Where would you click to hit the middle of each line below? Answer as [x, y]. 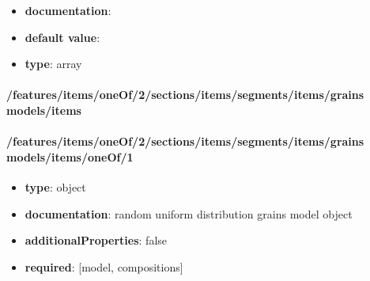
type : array [53, 64]
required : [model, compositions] [104, 266]
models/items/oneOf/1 [70, 156]
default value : [62, 37]
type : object [55, 186]
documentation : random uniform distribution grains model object [189, 213]
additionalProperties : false [96, 240]
